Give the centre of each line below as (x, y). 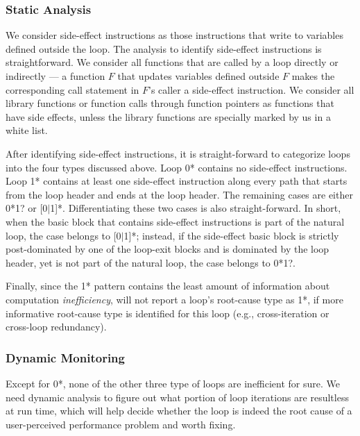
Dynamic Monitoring (65, 357)
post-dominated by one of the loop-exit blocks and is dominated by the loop (168, 249)
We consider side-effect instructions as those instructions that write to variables (174, 35)
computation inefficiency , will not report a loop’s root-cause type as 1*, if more (174, 299)
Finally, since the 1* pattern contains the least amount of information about (168, 286)
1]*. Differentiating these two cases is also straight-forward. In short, (196, 208)
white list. (27, 130)
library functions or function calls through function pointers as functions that (170, 103)
